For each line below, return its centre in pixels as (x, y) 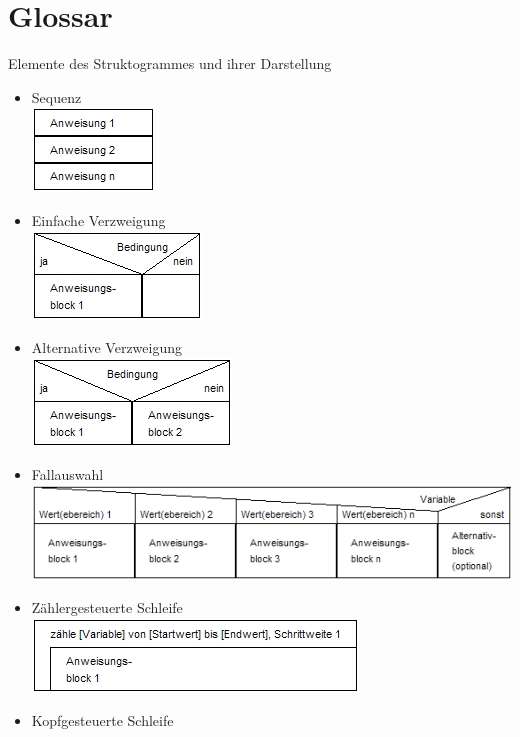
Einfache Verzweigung (98, 219)
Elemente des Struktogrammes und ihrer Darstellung (170, 63)
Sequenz (56, 96)
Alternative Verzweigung (106, 347)
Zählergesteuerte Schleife (107, 607)
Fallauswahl (67, 474)
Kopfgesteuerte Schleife (102, 720)
